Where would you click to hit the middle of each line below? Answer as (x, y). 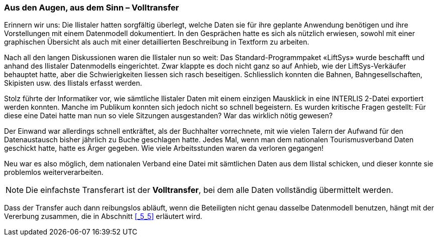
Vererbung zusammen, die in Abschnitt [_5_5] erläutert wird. (103, 216)
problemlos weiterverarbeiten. (54, 172)
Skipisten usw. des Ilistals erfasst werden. (73, 83)
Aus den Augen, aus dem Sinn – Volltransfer (92, 8)
